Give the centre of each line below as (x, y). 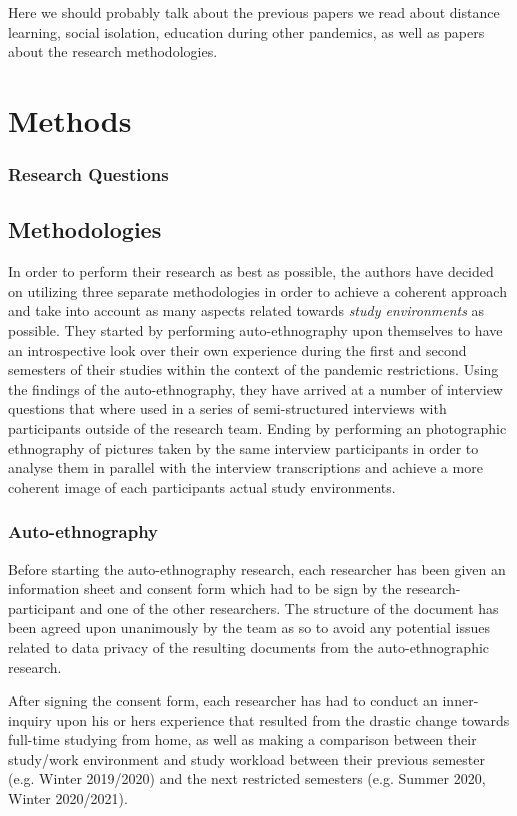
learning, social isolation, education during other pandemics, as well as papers (246, 31)
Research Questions (88, 174)
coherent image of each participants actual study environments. (202, 486)
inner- (460, 700)
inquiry (30, 719)
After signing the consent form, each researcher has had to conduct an (223, 700)
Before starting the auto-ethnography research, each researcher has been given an (257, 568)
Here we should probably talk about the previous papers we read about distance (254, 12)
